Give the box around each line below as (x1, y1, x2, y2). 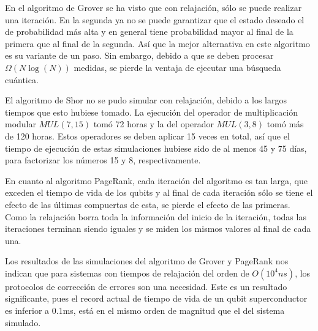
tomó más (267, 117, 304, 130)
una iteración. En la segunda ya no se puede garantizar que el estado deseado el (5, 13, 305, 26)
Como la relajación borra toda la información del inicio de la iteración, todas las (5, 210, 306, 223)
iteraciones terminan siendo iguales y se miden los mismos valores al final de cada (5, 222, 311, 235)
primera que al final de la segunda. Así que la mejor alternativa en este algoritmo (5, 37, 310, 50)
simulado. (5, 316, 41, 329)
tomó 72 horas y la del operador (93, 117, 214, 130)
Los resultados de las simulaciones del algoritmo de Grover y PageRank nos (5, 255, 289, 267)
